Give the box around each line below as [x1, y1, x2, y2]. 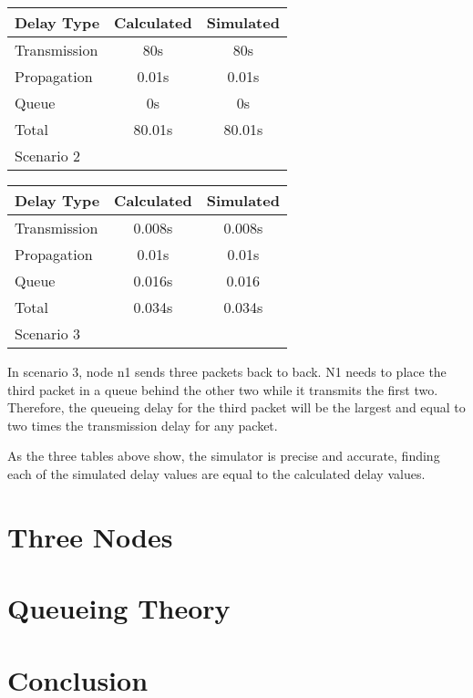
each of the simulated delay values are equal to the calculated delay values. [7, 464, 426, 483]
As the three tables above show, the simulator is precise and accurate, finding [7, 446, 440, 465]
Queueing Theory [7, 589, 231, 627]
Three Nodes [7, 517, 173, 555]
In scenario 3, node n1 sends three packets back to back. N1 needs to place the [7, 362, 447, 380]
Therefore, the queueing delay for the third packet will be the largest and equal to [7, 398, 466, 417]
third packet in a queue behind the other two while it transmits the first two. [7, 380, 438, 399]
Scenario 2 [15, 145, 81, 166]
